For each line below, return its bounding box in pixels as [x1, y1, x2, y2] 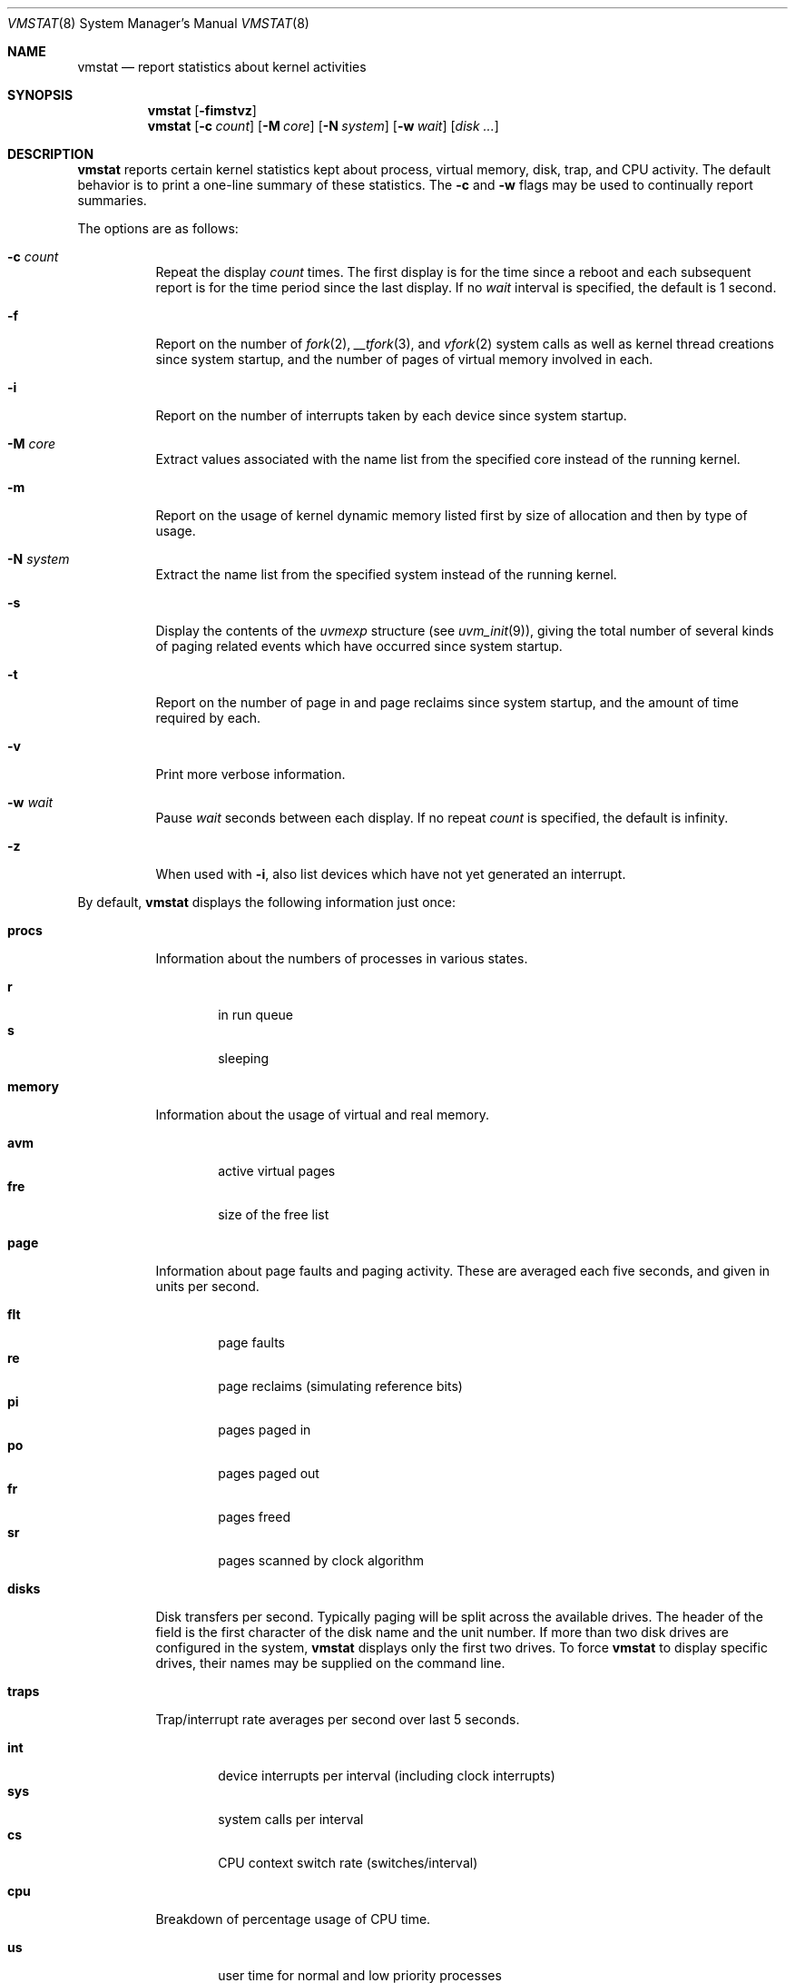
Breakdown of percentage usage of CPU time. [155, 1911, 431, 1927]
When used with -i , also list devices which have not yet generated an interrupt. [155, 866, 626, 882]
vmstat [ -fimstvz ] [147, 103, 257, 118]
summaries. [77, 192, 147, 208]
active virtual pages [218, 1163, 336, 1179]
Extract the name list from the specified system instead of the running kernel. [155, 567, 617, 582]
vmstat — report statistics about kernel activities [77, 59, 367, 74]
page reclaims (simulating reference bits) [218, 1378, 463, 1394]
